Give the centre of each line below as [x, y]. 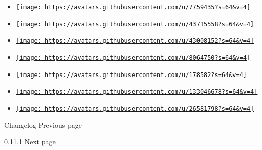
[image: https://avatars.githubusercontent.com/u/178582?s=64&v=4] [131, 75]
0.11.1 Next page [30, 142]
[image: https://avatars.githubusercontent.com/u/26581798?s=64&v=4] [135, 108]
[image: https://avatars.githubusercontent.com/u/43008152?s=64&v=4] [135, 41]
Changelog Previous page [43, 125]
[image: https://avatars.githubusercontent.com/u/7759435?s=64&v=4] [133, 7]
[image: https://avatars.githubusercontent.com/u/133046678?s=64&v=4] [137, 92]
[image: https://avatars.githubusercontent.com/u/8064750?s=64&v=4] [133, 58]
